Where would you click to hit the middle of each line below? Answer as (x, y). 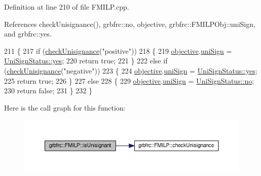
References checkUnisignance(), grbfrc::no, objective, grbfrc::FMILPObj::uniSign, (130, 24)
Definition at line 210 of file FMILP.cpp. (67, 7)
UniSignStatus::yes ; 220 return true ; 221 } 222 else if (86, 61)
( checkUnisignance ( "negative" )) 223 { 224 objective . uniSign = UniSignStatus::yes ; (131, 70)
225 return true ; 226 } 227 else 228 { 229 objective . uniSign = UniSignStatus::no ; (129, 80)
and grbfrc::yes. (28, 34)
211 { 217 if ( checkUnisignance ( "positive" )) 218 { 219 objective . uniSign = (118, 50)
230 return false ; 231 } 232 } (48, 91)
